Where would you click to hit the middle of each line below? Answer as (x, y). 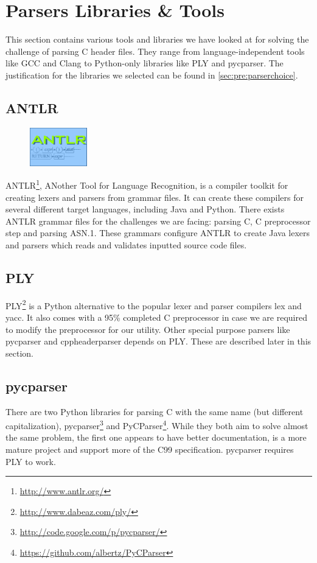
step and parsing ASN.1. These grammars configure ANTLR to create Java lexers (158, 233)
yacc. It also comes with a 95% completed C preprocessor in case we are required (156, 317)
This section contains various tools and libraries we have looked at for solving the (157, 39)
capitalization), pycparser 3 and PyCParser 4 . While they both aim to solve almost (157, 425)
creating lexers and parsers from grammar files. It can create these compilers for (155, 197)
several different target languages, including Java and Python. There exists (145, 209)
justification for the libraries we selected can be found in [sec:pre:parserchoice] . (152, 75)
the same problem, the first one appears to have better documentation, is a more (156, 437)
